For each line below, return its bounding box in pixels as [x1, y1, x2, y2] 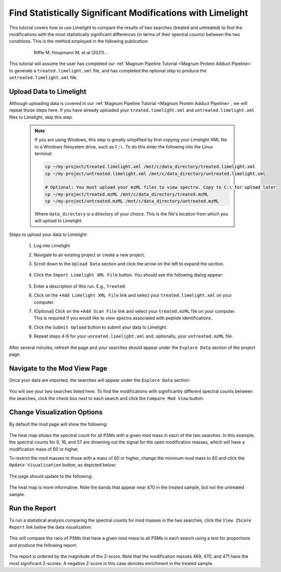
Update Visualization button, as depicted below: [9, 462, 117, 468]
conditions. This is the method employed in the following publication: [9, 38, 149, 44]
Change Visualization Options [9, 408, 103, 416]
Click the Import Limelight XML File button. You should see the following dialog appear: [33, 272, 223, 278]
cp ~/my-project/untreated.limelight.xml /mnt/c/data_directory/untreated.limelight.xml [45, 170, 266, 176]
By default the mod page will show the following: [9, 421, 108, 427]
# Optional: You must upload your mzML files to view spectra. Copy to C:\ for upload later [45, 185, 276, 190]
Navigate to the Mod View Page [9, 364, 108, 372]
